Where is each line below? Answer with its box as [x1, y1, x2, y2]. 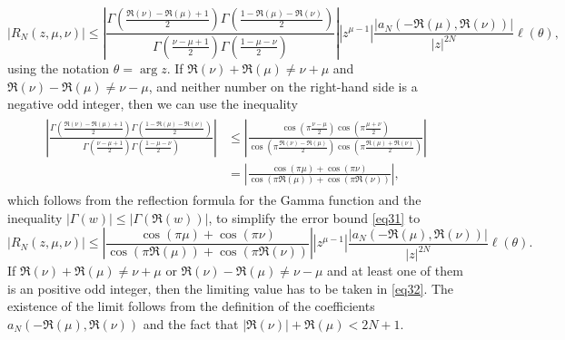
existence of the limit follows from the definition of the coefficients [7, 296, 375, 316]
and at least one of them [327, 261, 463, 280]
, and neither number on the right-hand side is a [148, 76, 418, 95]
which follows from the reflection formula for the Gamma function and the [7, 189, 421, 209]
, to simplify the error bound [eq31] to [208, 208, 421, 227]
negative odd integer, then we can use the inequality [7, 94, 298, 113]
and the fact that [143, 314, 239, 333]
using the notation [7, 59, 110, 78]
